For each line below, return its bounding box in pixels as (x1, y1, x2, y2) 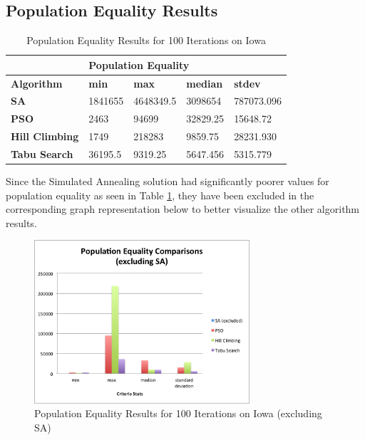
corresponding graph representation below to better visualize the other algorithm (6, 201, 360, 216)
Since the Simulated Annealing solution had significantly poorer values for (6, 174, 329, 189)
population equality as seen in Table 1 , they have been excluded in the (6, 187, 314, 202)
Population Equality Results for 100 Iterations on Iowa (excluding (34, 406, 322, 421)
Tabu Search (11, 147, 73, 162)
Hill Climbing (11, 129, 79, 144)
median (186, 75, 223, 90)
